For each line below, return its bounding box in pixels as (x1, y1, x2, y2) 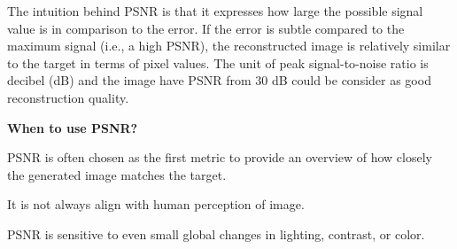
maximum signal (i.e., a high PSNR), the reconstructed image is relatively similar (7, 36, 451, 55)
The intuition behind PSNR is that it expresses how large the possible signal (7, 2, 423, 19)
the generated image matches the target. (7, 165, 227, 183)
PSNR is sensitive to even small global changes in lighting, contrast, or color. (7, 224, 425, 243)
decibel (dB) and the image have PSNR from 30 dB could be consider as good (7, 71, 431, 89)
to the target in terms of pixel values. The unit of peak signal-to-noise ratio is (7, 53, 429, 72)
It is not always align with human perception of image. (7, 195, 305, 214)
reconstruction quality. (7, 88, 129, 106)
